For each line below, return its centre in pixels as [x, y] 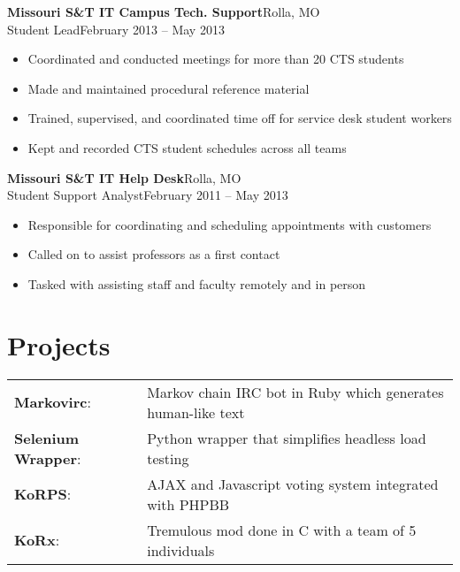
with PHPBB [188, 504]
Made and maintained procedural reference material [169, 88]
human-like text [196, 412]
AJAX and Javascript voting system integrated [293, 484]
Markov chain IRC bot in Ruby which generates [295, 392]
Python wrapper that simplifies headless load [287, 438]
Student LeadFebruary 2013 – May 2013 [116, 29]
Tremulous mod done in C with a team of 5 [282, 530]
